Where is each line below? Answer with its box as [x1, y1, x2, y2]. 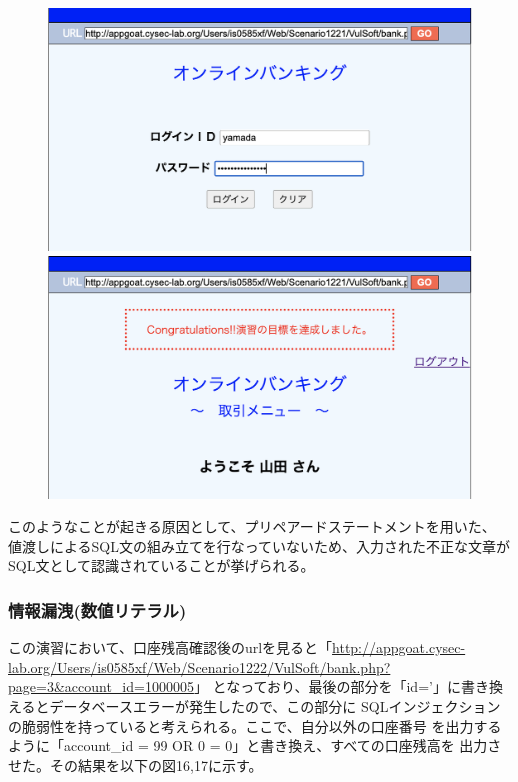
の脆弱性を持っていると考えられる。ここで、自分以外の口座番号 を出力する [8, 715, 502, 736]
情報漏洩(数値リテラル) [8, 597, 187, 622]
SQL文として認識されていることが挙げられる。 [8, 555, 315, 576]
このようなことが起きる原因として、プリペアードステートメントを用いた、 [8, 516, 496, 537]
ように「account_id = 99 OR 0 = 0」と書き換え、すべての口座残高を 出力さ [8, 735, 502, 756]
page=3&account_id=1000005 [8, 676, 194, 697]
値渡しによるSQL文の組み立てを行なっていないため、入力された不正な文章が [8, 535, 511, 556]
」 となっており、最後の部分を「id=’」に [193, 676, 461, 697]
